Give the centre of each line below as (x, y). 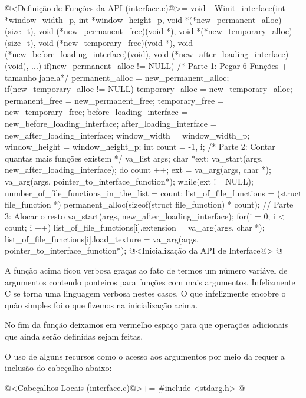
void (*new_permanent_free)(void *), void (116, 31)
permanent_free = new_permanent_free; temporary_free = (114, 100)
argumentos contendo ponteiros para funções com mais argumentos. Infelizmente (150, 282)
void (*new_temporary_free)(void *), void (116, 42)
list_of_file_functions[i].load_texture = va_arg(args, (102, 239)
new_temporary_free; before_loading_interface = (96, 112)
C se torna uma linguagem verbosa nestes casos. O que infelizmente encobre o (145, 293)
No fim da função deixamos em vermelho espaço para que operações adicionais (147, 325)
